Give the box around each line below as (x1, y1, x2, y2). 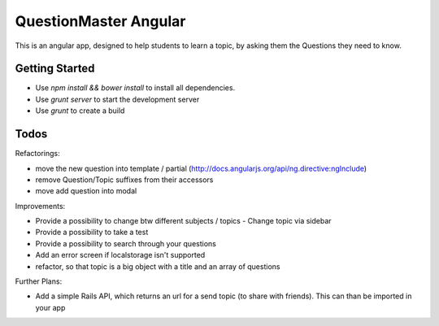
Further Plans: (15, 276, 63, 286)
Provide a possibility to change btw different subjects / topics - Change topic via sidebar (35, 216, 333, 226)
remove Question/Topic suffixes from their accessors (35, 175, 214, 185)
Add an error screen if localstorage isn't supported (35, 250, 206, 260)
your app (35, 302, 66, 312)
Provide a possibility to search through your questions (35, 238, 217, 248)
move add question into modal (35, 186, 137, 196)
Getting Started (15, 62, 95, 76)
